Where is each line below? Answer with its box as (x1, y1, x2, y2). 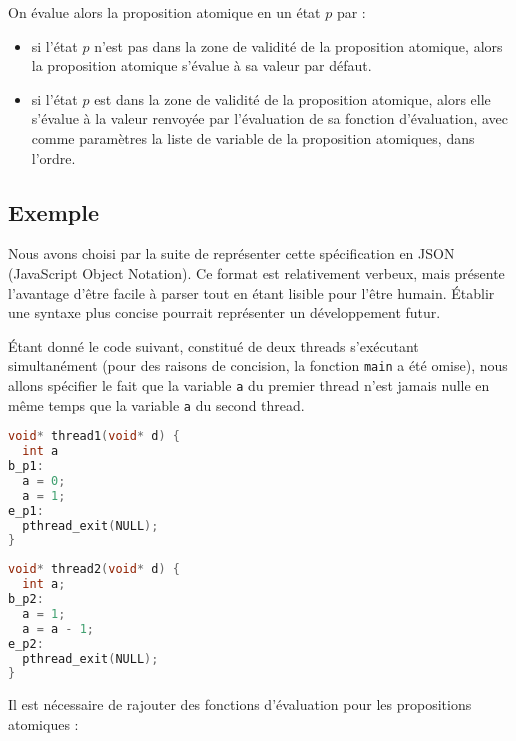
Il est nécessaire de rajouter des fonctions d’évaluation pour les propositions (8, 694, 472, 715)
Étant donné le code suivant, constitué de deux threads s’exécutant (8, 335, 419, 356)
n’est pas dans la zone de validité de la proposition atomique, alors (94, 35, 503, 56)
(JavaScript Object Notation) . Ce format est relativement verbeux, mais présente (8, 262, 505, 283)
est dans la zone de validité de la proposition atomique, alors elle (94, 88, 491, 109)
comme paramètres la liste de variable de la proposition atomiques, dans (31, 127, 475, 148)
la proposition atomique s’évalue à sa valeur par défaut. (31, 55, 372, 76)
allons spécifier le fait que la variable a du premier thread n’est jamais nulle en (8, 374, 490, 395)
